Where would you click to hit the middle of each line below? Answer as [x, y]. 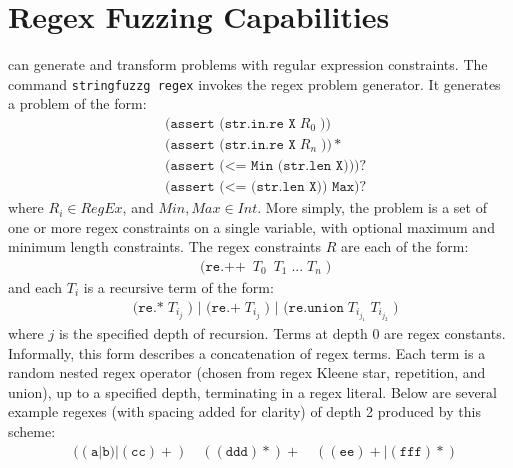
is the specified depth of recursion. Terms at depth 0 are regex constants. [282, 333]
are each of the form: [405, 246]
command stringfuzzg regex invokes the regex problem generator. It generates [254, 83]
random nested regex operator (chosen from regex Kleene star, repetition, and [247, 372]
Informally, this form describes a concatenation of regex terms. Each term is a [247, 352]
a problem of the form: [77, 103]
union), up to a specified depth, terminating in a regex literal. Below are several [252, 391]
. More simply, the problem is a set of [372, 207]
